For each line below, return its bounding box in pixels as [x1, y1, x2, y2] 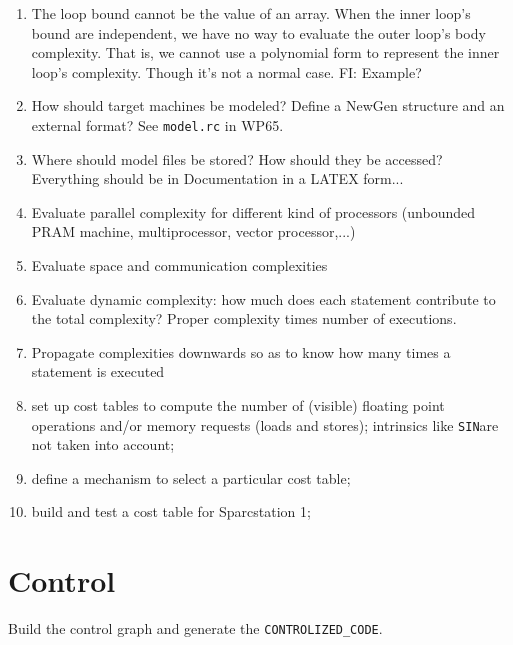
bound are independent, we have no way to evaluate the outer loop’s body [31, 22, 486, 43]
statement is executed [31, 361, 165, 382]
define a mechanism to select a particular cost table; [31, 467, 351, 488]
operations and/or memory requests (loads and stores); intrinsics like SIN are [31, 414, 499, 435]
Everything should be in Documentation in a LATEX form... [31, 168, 404, 189]
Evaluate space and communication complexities [31, 255, 328, 275]
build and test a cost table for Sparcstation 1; [31, 501, 311, 522]
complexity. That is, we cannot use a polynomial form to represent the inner [31, 42, 500, 63]
